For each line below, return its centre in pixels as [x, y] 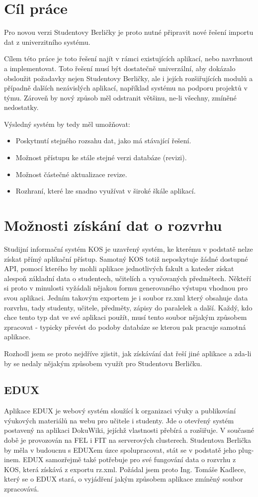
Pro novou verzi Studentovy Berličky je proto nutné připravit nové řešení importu [129, 32]
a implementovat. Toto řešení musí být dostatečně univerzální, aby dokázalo [120, 68]
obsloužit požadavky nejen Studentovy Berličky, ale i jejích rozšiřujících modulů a [129, 78]
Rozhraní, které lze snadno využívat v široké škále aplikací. [106, 191]
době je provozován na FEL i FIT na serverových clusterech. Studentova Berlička [128, 440]
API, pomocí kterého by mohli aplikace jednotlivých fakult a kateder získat [119, 268]
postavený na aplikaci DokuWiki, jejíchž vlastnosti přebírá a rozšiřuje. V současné [129, 430]
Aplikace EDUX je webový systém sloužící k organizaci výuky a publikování [120, 411]
